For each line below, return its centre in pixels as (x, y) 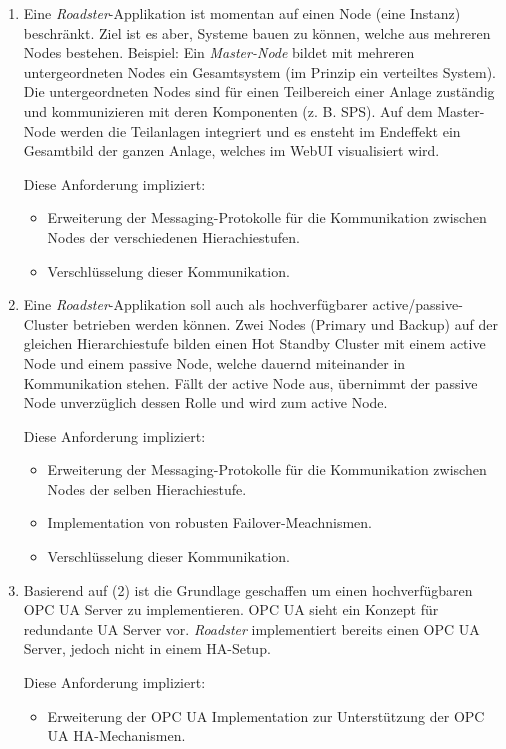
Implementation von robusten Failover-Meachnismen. (209, 522)
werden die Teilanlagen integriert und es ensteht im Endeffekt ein (260, 130)
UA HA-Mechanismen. (116, 735)
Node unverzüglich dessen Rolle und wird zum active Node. (205, 402)
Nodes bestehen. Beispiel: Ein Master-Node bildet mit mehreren (219, 52)
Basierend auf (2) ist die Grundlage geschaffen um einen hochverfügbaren (248, 589)
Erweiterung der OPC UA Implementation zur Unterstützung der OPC (266, 715)
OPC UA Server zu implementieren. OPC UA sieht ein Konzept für (231, 609)
